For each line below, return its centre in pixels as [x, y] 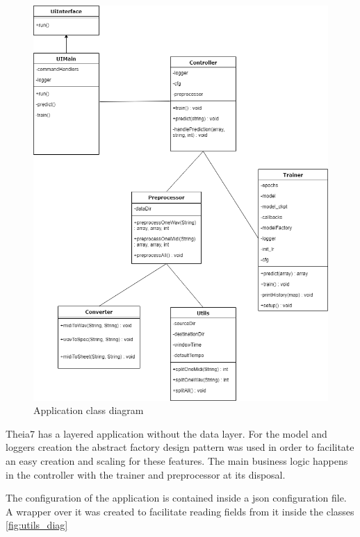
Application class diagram [89, 410]
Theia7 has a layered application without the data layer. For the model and [166, 433]
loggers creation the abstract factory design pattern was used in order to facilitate [180, 447]
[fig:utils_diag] [37, 525]
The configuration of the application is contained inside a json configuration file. [176, 498]
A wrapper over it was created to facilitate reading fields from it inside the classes [180, 511]
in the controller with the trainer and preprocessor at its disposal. [146, 474]
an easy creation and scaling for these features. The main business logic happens [177, 461]
